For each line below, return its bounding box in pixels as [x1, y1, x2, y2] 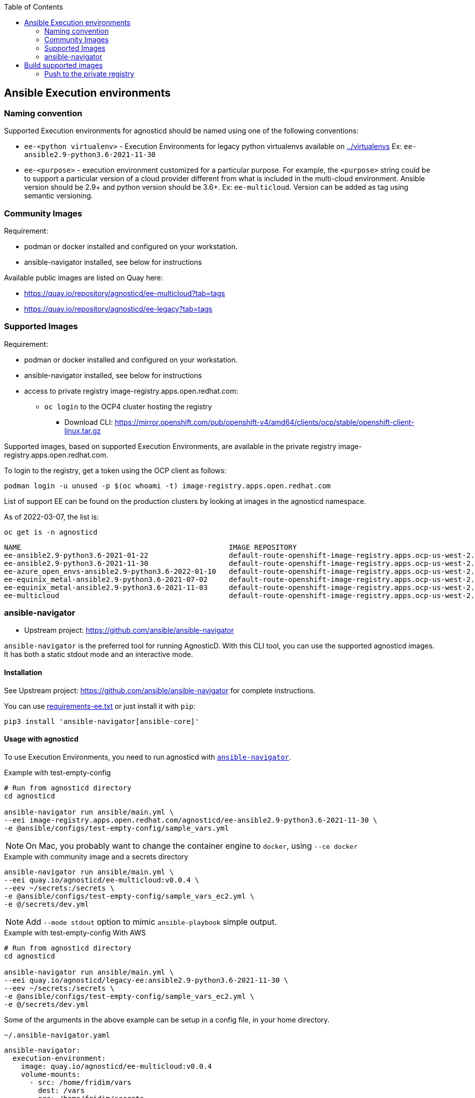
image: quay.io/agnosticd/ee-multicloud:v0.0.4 [21, 1062, 212, 1070]
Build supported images [24, 61, 103, 69]
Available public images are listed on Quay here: [4, 273, 163, 282]
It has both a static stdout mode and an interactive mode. [4, 650, 193, 659]
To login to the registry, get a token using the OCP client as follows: [4, 466, 226, 475]
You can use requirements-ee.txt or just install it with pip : [4, 701, 196, 710]
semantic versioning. [24, 191, 93, 200]
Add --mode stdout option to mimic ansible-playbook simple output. [26, 916, 277, 927]
